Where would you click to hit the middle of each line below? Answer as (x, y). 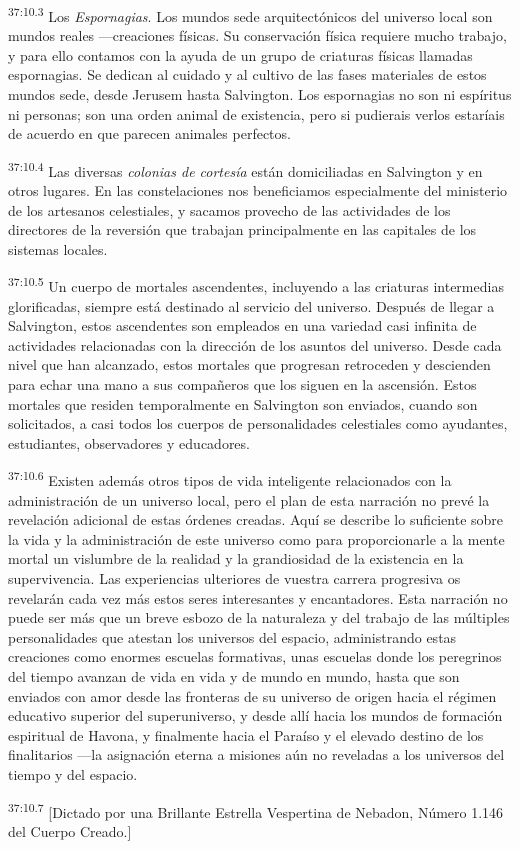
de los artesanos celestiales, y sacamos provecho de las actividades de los (229, 209)
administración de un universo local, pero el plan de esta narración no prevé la (249, 499)
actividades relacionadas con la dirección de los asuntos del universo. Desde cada (255, 344)
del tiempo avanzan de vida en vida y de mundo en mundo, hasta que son (234, 676)
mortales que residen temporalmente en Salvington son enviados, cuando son (243, 403)
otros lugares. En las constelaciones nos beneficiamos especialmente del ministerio (258, 190)
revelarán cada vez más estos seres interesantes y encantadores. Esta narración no (258, 597)
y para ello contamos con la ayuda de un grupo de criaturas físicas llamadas (240, 54)
